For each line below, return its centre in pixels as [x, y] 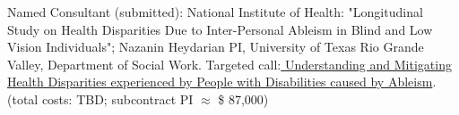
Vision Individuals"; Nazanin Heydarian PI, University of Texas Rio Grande [216, 47]
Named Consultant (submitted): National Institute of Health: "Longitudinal [215, 12]
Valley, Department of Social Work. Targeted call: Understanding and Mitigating [229, 64]
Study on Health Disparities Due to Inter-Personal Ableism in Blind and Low [220, 29]
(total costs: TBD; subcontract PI [100, 99]
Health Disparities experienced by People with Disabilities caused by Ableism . [222, 82]
